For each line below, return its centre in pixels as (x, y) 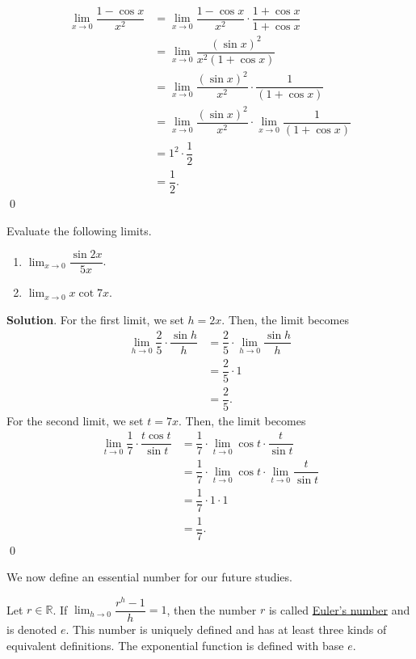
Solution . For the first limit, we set (95, 319)
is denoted (32, 629)
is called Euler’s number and (339, 609)
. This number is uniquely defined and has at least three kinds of (226, 629)
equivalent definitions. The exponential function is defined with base (175, 645)
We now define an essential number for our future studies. (149, 577)
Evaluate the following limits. (79, 230)
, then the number (212, 609)
